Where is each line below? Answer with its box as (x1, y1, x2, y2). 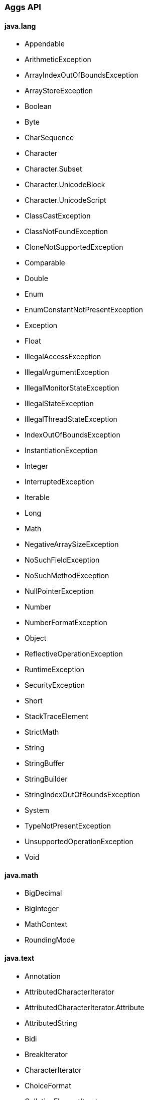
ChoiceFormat (25, 1081, 71, 1090)
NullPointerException (25, 587, 94, 596)
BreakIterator (25, 1050, 68, 1059)
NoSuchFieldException (25, 556, 100, 565)
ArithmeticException (25, 55, 91, 64)
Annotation (25, 971, 61, 980)
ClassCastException (25, 211, 91, 221)
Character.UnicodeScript (25, 196, 106, 205)
